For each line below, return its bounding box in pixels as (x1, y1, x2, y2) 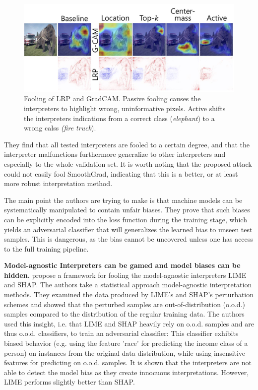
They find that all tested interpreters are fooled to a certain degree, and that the (4, 139, 250, 149)
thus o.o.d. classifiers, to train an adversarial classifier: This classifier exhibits (4, 328, 239, 338)
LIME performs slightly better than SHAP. (4, 377, 135, 387)
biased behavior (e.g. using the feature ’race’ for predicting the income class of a (4, 338, 248, 348)
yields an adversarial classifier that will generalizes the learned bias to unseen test (4, 224, 253, 234)
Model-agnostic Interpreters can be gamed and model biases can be (4, 260, 241, 270)
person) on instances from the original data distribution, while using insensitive (4, 347, 246, 358)
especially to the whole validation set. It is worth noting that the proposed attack (4, 158, 252, 169)
